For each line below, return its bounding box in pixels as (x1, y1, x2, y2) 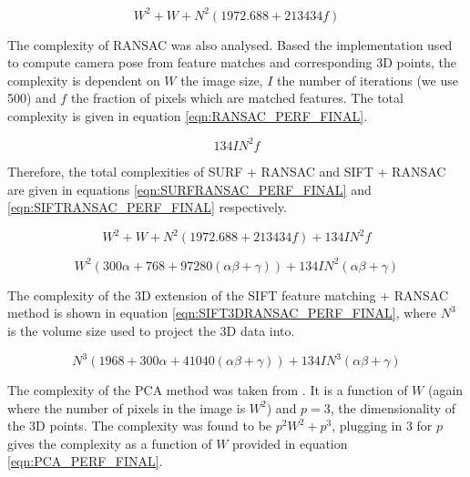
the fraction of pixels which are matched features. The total (70, 88, 404, 107)
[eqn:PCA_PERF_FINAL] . (7, 452, 163, 471)
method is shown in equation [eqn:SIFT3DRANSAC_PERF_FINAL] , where (7, 303, 436, 322)
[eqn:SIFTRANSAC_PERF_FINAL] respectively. (7, 198, 287, 217)
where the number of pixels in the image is (7, 398, 246, 417)
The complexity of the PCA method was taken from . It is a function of (7, 381, 408, 400)
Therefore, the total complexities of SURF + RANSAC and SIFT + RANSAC (7, 161, 446, 180)
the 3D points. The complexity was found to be (7, 416, 272, 435)
